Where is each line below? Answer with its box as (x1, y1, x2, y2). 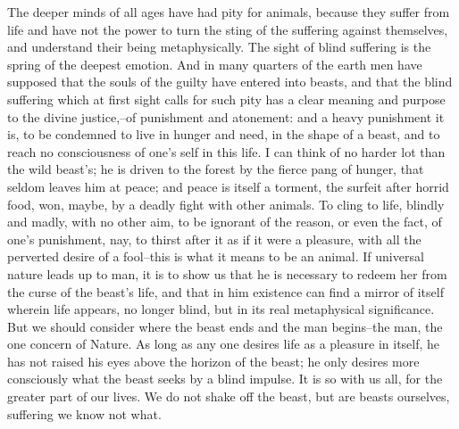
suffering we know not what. (7, 404, 162, 423)
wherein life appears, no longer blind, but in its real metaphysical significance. (7, 300, 435, 318)
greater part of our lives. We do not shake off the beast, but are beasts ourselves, (7, 387, 450, 406)
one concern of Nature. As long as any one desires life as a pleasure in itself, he (7, 334, 440, 353)
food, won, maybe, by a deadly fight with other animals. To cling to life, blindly (7, 194, 445, 213)
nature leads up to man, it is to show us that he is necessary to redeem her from (7, 264, 447, 283)
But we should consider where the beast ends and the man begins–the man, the (7, 317, 443, 335)
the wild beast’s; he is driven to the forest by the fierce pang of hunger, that (7, 160, 424, 178)
